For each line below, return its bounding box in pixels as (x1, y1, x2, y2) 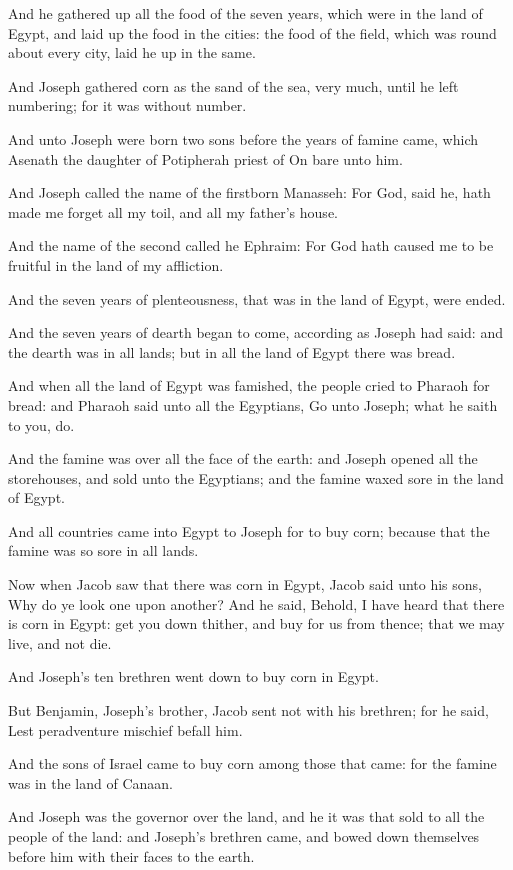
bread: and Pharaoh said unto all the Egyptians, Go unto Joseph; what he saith (8, 394, 498, 415)
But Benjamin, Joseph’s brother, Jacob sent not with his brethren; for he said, (8, 700, 489, 721)
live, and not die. (8, 632, 112, 653)
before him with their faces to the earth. (8, 845, 255, 866)
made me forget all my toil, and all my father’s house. (8, 201, 338, 222)
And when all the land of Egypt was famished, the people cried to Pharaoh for (8, 375, 490, 396)
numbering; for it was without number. (8, 95, 247, 116)
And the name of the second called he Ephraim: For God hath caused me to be (8, 235, 494, 256)
